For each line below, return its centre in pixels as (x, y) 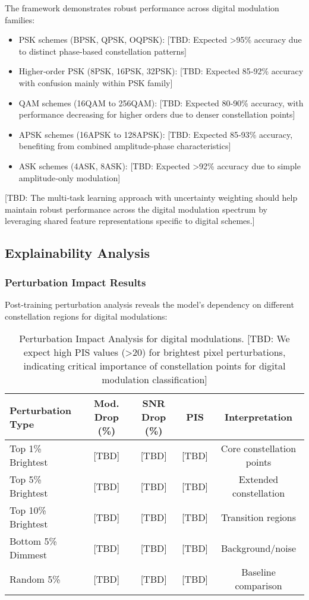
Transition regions (259, 517)
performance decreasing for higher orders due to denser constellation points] (157, 114)
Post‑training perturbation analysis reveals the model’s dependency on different (149, 304)
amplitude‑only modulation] (70, 177)
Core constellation (258, 449)
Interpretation (258, 417)
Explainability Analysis (77, 253)
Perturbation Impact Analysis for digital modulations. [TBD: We (154, 339)
